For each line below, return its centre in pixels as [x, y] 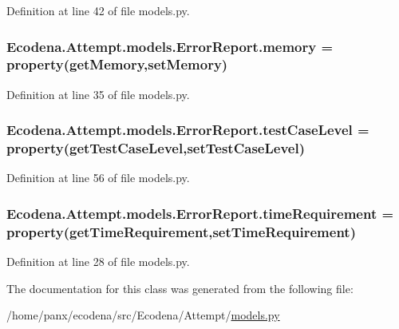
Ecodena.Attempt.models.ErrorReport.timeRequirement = [200, 213]
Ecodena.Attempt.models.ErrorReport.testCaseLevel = [188, 130]
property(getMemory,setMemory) [117, 64]
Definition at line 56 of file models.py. [98, 178]
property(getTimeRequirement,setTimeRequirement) [181, 231]
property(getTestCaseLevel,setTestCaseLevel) [156, 148]
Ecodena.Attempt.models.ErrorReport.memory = [170, 46]
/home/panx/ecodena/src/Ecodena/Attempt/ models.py [143, 315]
